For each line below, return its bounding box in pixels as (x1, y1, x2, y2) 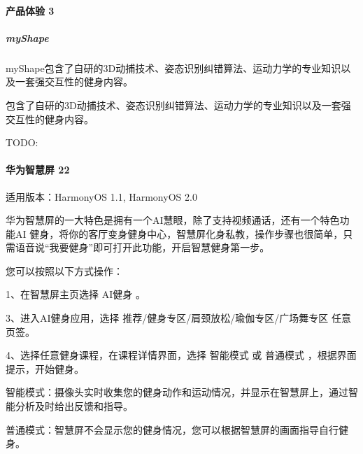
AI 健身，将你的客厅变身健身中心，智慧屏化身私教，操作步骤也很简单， (15, 226, 343, 241)
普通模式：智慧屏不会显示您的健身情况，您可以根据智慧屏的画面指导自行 (6, 422, 339, 437)
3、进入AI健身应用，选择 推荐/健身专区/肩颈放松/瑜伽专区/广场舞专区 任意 (6, 311, 351, 325)
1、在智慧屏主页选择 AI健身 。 (6, 287, 145, 302)
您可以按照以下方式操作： (6, 263, 123, 278)
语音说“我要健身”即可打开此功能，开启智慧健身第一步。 (15, 240, 270, 255)
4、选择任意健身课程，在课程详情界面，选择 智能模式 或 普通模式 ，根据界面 (6, 348, 357, 362)
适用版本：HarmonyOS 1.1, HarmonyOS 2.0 (6, 189, 197, 204)
